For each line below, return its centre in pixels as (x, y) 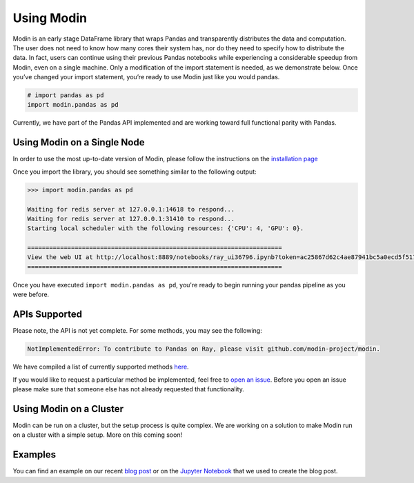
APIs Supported (48, 315)
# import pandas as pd (66, 95)
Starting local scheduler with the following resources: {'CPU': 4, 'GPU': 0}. (166, 228)
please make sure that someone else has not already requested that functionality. (128, 389)
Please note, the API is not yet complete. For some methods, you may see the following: (137, 331)
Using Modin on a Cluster (68, 409)
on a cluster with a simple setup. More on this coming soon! (98, 435)
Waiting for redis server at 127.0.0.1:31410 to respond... (131, 218)
